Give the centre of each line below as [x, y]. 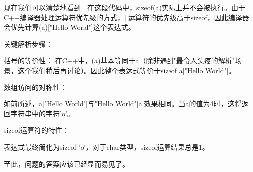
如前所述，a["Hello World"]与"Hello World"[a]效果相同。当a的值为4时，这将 [123, 104]
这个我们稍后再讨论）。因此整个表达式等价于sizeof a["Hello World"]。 [126, 70]
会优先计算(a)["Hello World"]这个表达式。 [70, 27]
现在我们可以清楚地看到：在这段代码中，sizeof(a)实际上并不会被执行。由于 [125, 7]
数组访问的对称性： [35, 87]
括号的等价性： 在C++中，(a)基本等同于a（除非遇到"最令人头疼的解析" [119, 60]
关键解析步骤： [28, 43]
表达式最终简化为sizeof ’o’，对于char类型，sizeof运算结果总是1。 [107, 146]
